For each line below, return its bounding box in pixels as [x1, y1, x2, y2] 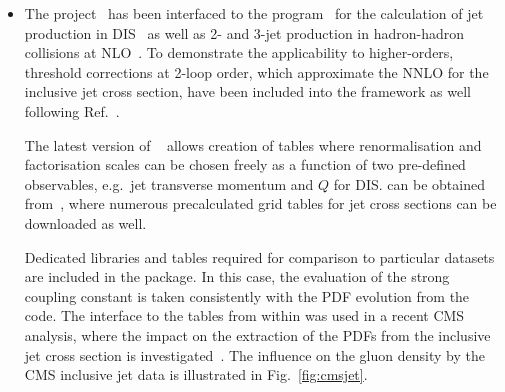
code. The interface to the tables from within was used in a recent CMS [24, 305, 465, 326]
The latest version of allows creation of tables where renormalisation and [24, 134, 482, 155]
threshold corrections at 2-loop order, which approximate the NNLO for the [24, 61, 489, 82]
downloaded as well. [24, 212, 147, 233]
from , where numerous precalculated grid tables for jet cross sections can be [24, 193, 497, 214]
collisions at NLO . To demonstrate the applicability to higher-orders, [24, 42, 454, 63]
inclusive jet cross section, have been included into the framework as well [24, 81, 471, 102]
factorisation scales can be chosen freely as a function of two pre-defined [24, 154, 466, 175]
